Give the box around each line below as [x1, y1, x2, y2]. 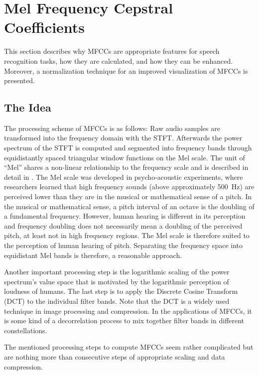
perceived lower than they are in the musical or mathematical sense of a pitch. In [4, 191, 252, 202]
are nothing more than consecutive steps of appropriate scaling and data [4, 351, 225, 362]
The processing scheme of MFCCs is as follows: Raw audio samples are [4, 123, 220, 133]
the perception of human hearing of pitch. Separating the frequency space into [4, 240, 243, 250]
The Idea [4, 100, 51, 115]
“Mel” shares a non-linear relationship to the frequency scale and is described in [4, 162, 249, 172]
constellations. [4, 325, 47, 335]
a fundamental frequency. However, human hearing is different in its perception [4, 211, 246, 221]
